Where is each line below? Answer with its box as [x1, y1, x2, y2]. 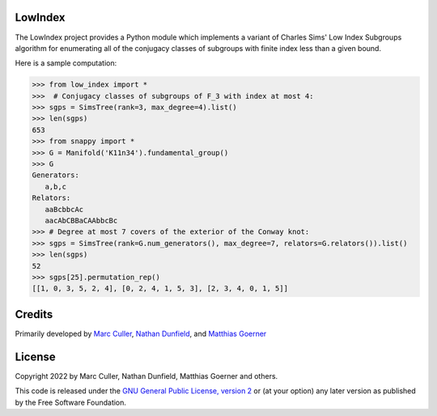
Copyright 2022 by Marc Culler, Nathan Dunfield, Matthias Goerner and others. [15, 371, 278, 380]
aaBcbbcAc [45, 205, 84, 214]
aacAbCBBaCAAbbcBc [45, 215, 118, 225]
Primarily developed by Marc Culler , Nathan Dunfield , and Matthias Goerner [15, 329, 267, 338]
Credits [15, 308, 53, 321]
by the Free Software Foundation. [15, 397, 127, 407]
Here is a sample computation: [15, 58, 117, 68]
